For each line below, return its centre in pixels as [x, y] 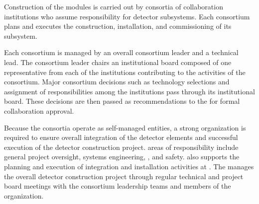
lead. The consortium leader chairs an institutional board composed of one [118, 62]
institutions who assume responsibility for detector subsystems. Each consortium [127, 16]
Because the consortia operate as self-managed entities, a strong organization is [125, 127]
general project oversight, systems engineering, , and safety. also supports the [122, 157]
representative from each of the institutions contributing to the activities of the [125, 72]
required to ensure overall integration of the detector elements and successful [121, 137]
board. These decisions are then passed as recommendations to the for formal [122, 101]
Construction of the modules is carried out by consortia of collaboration [114, 6]
